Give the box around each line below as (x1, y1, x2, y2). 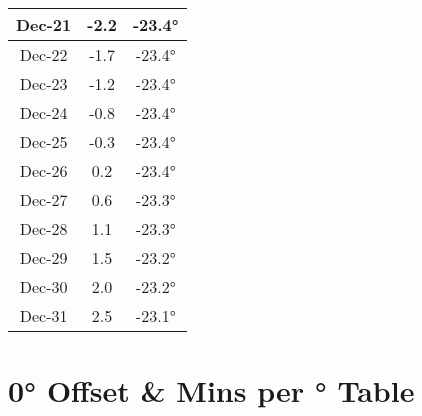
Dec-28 (19, 217, 68, 240)
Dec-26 (19, 159, 68, 182)
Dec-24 (19, 101, 68, 124)
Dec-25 (19, 130, 68, 153)
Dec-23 (19, 72, 68, 95)
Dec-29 (19, 246, 68, 269)
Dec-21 (16, 13, 72, 36)
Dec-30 (19, 275, 68, 298)
